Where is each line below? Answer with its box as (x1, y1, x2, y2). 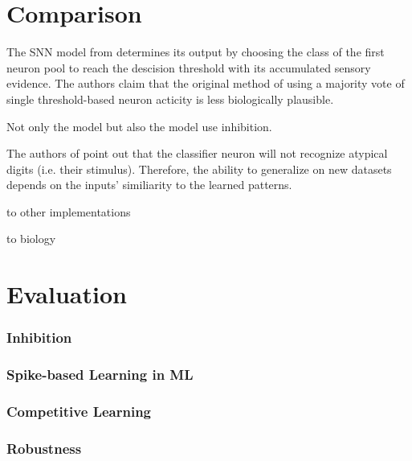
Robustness (6, 438, 82, 458)
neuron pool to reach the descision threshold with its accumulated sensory (6, 59, 371, 76)
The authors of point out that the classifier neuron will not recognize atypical (6, 145, 388, 162)
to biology (6, 230, 56, 247)
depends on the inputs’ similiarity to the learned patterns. (6, 176, 292, 193)
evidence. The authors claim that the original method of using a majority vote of (6, 75, 405, 92)
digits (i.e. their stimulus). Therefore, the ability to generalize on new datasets (6, 160, 392, 177)
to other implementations (6, 203, 131, 220)
